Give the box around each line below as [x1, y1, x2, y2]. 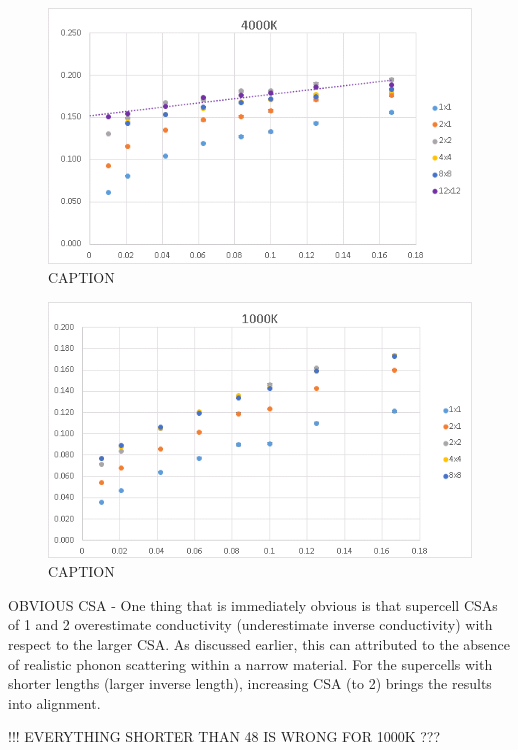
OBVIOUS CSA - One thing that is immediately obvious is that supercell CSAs [8, 594, 498, 615]
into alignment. [8, 692, 101, 713]
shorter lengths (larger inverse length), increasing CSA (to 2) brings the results [8, 673, 492, 694]
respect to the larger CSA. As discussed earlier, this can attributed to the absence [8, 633, 511, 654]
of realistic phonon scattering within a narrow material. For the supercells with [8, 653, 493, 674]
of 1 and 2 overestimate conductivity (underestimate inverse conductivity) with [8, 614, 493, 635]
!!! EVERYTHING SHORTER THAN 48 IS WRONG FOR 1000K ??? [8, 726, 441, 747]
